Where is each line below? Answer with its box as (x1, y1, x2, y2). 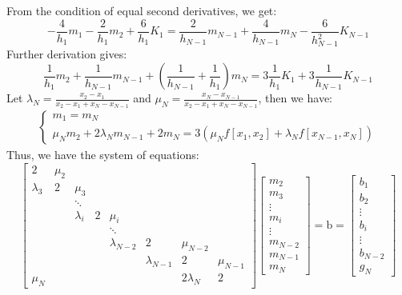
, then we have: (258, 90, 332, 106)
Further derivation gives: (6, 46, 127, 62)
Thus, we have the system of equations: (6, 146, 199, 163)
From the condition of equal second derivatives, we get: (6, 2, 277, 18)
